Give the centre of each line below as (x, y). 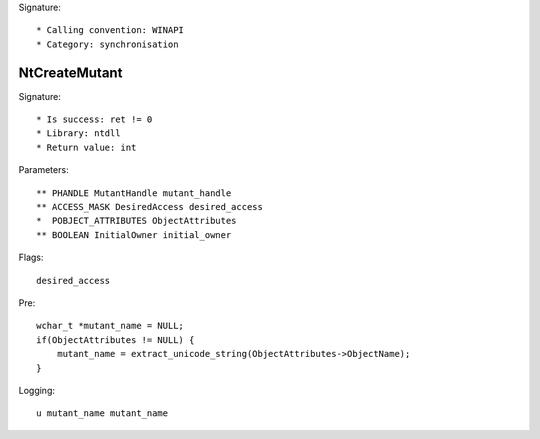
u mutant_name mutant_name (102, 413)
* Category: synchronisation (107, 44)
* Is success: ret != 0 (94, 119)
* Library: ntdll (78, 133)
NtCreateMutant (70, 72)
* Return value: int (86, 147)
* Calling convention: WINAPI (110, 30)
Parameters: (43, 170)
